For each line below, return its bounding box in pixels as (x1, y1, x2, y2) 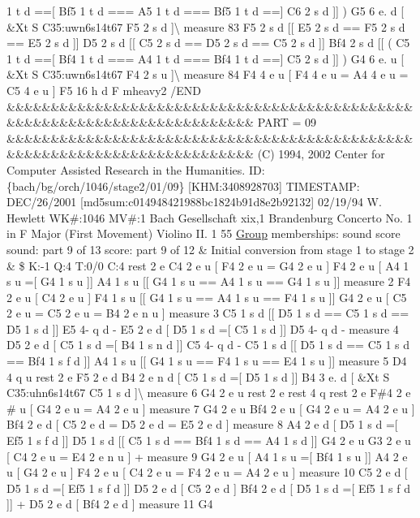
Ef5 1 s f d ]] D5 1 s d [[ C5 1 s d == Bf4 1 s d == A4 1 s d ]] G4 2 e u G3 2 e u (6, 432, 411, 449)
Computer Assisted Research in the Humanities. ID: (6, 161, 265, 178)
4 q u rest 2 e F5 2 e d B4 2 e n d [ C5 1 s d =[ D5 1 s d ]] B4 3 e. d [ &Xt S (6, 368, 390, 385)
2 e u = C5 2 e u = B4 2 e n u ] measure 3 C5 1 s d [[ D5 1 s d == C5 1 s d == (6, 304, 409, 322)
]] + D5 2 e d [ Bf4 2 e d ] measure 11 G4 (6, 495, 213, 512)
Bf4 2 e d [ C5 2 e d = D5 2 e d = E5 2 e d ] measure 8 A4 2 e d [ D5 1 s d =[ (6, 416, 398, 433)
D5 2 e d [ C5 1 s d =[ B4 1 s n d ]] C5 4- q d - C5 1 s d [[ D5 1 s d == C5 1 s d (6, 336, 410, 353)
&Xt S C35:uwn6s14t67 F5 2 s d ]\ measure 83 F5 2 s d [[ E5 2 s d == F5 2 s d (6, 18, 405, 35)
